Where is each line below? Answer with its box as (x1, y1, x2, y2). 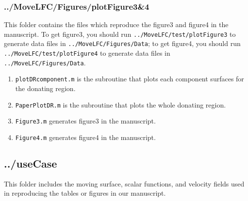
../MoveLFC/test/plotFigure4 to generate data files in (4, 48, 170, 58)
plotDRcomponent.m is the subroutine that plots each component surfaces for (15, 74, 244, 84)
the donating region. (15, 83, 76, 93)
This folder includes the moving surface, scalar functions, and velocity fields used (4, 178, 245, 188)
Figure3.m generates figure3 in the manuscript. (15, 116, 156, 126)
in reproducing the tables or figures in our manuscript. (4, 188, 166, 198)
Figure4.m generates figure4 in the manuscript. (15, 132, 156, 142)
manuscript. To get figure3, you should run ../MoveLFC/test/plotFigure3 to (4, 29, 236, 39)
